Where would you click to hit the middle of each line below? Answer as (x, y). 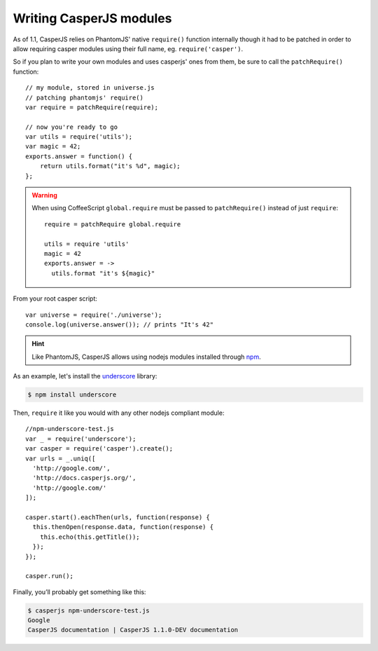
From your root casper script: (55, 299)
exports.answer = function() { (79, 156)
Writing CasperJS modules (92, 18)
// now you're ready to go (72, 127)
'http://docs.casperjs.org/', (84, 478)
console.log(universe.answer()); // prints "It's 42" (119, 324)
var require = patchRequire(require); (92, 107)
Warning (44, 196)
